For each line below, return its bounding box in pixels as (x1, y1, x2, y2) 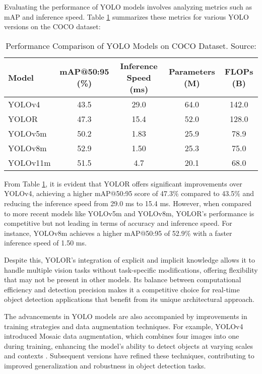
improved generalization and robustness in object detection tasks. (4, 360, 206, 370)
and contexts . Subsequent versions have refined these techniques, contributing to (4, 350, 254, 361)
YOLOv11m (8, 156, 51, 168)
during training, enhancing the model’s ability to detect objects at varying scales (4, 340, 253, 351)
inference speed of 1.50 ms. (4, 237, 87, 248)
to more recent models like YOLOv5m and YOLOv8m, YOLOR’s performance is (4, 208, 254, 218)
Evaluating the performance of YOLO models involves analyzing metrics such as (4, 2, 252, 12)
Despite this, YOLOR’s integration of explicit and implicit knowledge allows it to (4, 254, 255, 265)
